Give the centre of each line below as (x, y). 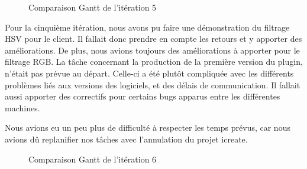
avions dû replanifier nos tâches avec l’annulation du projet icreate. (126, 139)
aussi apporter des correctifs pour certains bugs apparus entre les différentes (143, 96)
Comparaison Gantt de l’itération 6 (93, 159)
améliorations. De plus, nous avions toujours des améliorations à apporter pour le (152, 50)
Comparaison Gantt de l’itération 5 (93, 7)
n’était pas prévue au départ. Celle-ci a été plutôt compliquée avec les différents (149, 73)
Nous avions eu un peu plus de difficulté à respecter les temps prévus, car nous (148, 127)
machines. (22, 107)
